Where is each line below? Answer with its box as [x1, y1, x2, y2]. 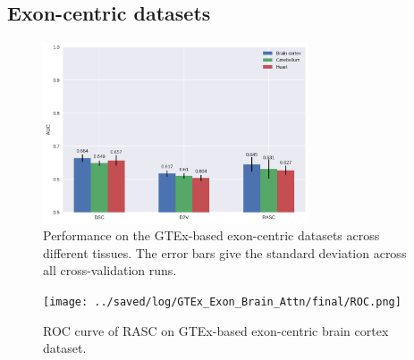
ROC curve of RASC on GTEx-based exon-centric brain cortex [43, 321, 389, 339]
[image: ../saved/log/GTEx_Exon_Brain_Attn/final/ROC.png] [43, 295, 401, 308]
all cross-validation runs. [43, 261, 177, 280]
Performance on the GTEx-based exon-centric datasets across [43, 226, 380, 245]
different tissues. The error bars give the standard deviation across [43, 243, 407, 262]
